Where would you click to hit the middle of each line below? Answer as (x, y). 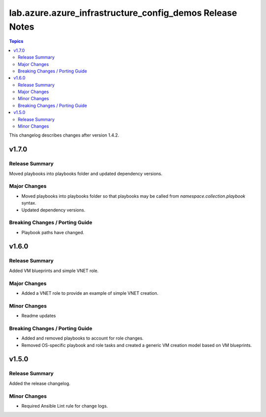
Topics (16, 41)
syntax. (29, 203)
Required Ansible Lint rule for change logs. (65, 406)
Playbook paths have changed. (53, 232)
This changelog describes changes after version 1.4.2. (64, 135)
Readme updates (39, 316)
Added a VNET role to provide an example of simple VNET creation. (90, 293)
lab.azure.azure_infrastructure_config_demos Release (123, 13)
